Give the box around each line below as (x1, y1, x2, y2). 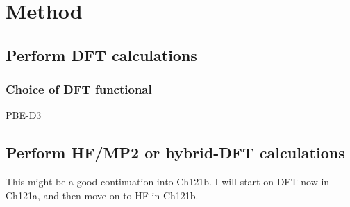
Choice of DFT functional (6, 81, 152, 98)
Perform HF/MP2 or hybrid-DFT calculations (6, 142, 345, 163)
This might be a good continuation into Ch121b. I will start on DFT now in (6, 174, 330, 189)
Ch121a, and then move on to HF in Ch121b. (6, 188, 199, 202)
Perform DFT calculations (6, 44, 197, 65)
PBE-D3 (6, 108, 42, 122)
